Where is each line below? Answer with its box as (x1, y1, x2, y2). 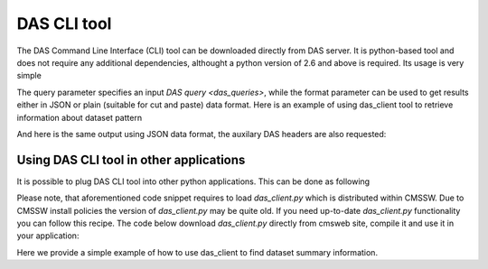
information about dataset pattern (16, 112, 143, 123)
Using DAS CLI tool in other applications (16, 152, 246, 167)
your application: (16, 230, 80, 241)
